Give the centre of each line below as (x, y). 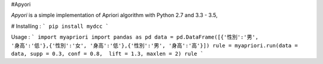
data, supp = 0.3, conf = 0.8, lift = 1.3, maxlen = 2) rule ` (107, 54)
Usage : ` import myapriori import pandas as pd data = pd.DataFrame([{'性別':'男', (135, 37)
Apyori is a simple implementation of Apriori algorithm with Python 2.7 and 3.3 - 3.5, (114, 15)
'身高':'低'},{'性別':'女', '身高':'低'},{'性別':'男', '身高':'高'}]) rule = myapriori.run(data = (155, 45)
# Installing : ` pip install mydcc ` (60, 26)
